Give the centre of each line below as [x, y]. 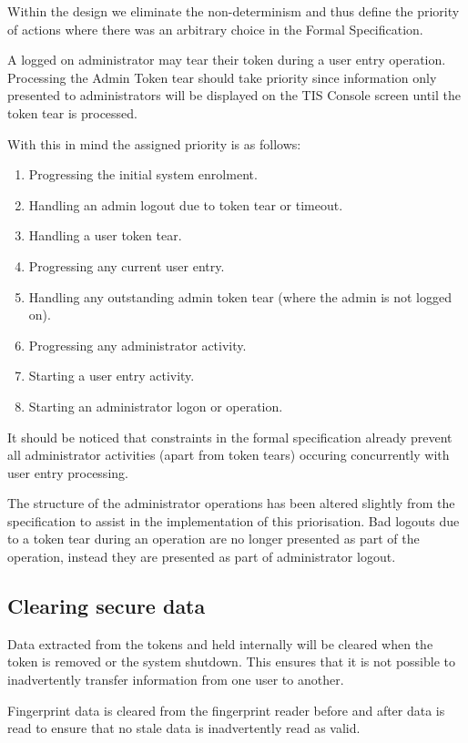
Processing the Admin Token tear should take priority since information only [222, 77]
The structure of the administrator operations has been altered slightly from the [231, 503]
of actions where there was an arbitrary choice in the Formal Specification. [215, 29]
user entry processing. [68, 472]
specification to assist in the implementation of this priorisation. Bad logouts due [234, 520]
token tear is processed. [73, 112]
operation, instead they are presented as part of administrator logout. [202, 557]
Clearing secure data [107, 606]
